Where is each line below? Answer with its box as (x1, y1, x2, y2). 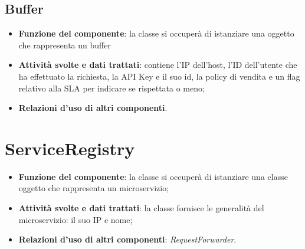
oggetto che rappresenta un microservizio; (18, 182, 169, 194)
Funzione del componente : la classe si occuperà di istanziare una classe (18, 170, 288, 182)
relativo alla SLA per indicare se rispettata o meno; (18, 81, 205, 94)
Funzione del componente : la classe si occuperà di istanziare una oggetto (18, 27, 294, 40)
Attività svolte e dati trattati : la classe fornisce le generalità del (18, 202, 264, 214)
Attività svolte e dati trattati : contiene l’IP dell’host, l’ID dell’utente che (18, 58, 297, 71)
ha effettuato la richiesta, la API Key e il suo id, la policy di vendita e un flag (18, 70, 300, 82)
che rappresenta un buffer (18, 38, 111, 51)
